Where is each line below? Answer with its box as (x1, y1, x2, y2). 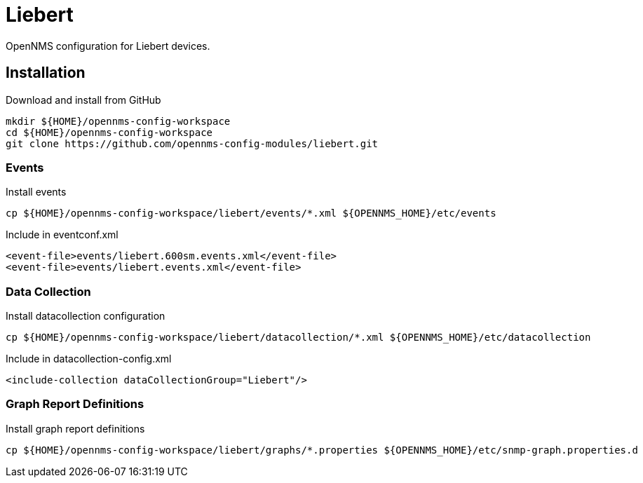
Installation (6, 64, 86, 82)
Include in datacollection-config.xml (6, 353, 172, 365)
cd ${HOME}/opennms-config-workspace (6, 126, 213, 138)
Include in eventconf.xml (6, 229, 119, 241)
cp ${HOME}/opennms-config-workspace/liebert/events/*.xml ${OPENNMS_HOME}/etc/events (6, 208, 496, 219)
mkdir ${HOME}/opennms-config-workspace (6, 115, 231, 127)
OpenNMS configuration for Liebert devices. (6, 39, 210, 52)
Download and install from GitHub (6, 93, 161, 106)
